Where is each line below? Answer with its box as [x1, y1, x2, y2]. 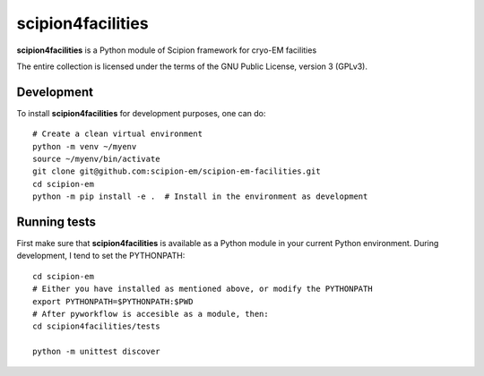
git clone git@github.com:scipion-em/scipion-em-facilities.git [32, 167, 322, 176]
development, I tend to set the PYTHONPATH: [16, 251, 186, 261]
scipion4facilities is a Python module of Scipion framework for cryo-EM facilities [16, 45, 317, 56]
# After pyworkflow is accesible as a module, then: [32, 309, 269, 320]
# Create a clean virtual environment [32, 129, 203, 139]
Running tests [16, 215, 97, 229]
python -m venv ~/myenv [32, 141, 137, 151]
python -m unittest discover [32, 346, 160, 357]
